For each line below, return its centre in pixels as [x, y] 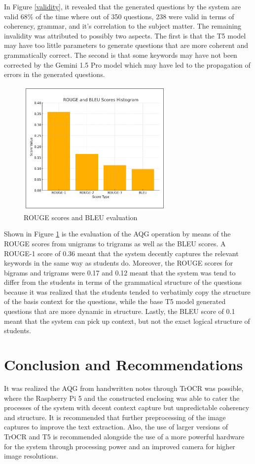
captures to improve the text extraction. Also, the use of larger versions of [116, 427]
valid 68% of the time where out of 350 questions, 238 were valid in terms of [119, 16]
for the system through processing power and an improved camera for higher [120, 446]
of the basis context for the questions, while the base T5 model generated [115, 301]
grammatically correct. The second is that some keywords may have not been [121, 55]
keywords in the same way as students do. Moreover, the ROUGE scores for [119, 263]
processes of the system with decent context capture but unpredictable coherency [127, 407]
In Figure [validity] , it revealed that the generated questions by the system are [123, 6]
